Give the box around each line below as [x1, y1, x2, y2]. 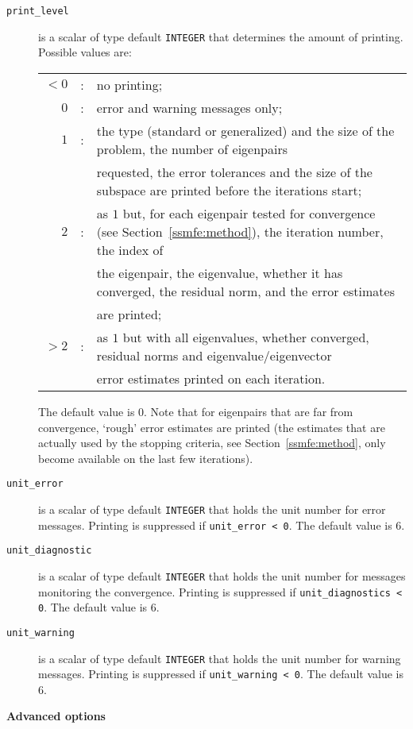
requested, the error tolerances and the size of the [96, 162, 372, 181]
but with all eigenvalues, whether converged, [122, 327, 369, 346]
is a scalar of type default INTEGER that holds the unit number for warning [38, 650, 401, 666]
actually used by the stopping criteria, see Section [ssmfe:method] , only [38, 434, 386, 451]
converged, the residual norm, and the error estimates [96, 281, 395, 300]
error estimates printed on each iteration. [96, 368, 326, 388]
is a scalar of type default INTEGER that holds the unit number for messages [38, 567, 406, 584]
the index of [96, 240, 164, 259]
